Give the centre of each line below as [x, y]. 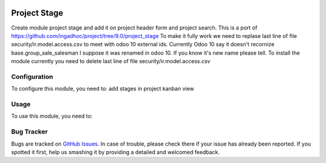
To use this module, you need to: [52, 116]
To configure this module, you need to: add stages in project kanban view [103, 89]
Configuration [32, 76]
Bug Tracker [30, 132]
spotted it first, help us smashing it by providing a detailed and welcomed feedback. [115, 152]
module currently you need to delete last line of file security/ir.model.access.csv [111, 61]
